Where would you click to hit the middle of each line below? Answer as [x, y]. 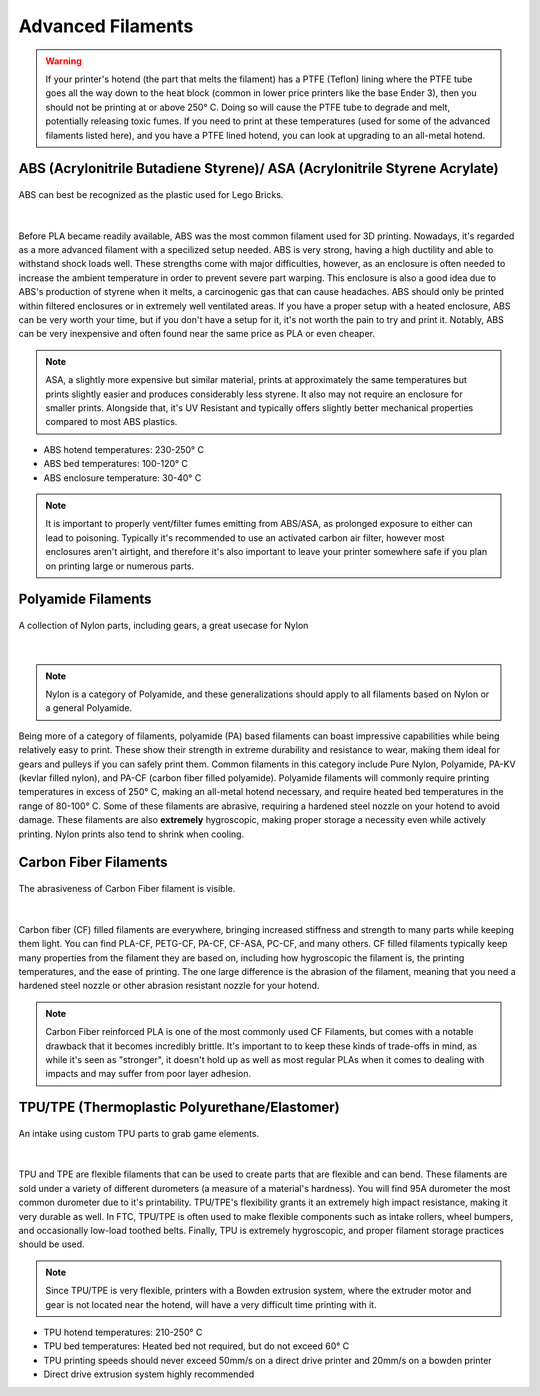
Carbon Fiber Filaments [93, 862]
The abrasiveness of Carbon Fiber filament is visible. [127, 888]
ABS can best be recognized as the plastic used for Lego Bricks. [151, 194]
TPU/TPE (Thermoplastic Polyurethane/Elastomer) [179, 1107]
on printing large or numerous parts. [120, 566]
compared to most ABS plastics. [111, 422]
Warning [63, 61]
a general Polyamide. [89, 708]
